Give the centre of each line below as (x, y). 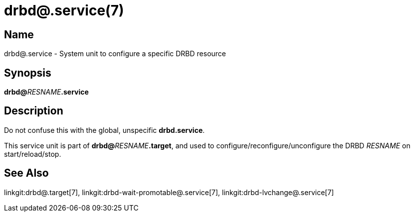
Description (34, 111)
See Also (26, 173)
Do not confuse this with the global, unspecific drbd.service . (104, 130)
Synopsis (28, 73)
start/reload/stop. (33, 154)
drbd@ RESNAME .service (46, 92)
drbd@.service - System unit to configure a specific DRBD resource (115, 54)
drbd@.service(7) (64, 10)
